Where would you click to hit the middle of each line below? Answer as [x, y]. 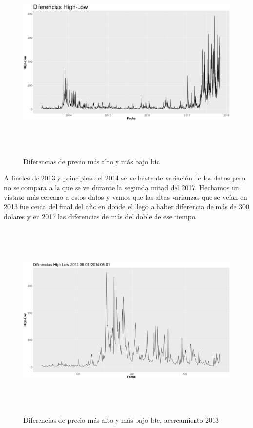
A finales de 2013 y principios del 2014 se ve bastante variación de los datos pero [125, 178]
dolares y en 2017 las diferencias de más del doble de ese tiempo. [100, 216]
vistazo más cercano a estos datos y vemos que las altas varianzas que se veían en [126, 197]
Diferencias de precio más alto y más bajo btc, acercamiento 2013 [121, 419]
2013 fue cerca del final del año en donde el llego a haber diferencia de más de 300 [126, 206]
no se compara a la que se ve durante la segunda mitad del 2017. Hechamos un [122, 187]
